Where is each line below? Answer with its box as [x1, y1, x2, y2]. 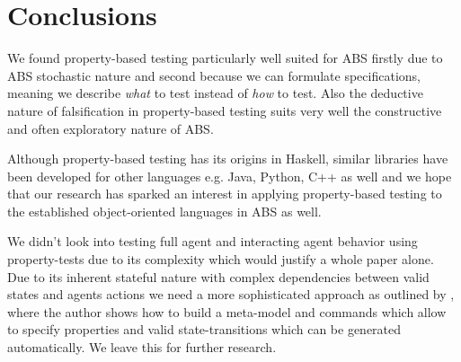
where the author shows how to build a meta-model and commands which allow [7, 302, 447, 321]
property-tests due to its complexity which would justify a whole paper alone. [7, 250, 434, 269]
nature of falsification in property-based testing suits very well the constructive [7, 101, 442, 119]
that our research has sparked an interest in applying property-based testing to [7, 184, 442, 203]
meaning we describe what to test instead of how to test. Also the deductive [7, 84, 423, 102]
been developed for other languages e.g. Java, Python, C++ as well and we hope [7, 166, 452, 185]
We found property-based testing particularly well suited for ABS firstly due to [7, 49, 443, 67]
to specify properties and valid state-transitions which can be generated [7, 320, 402, 339]
